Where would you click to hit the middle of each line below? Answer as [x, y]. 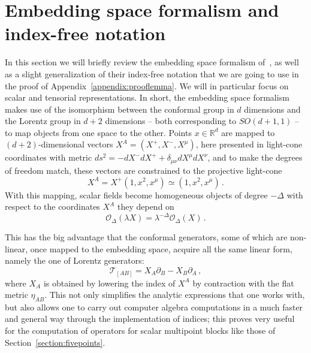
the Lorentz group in [43, 121]
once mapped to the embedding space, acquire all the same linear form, [161, 248]
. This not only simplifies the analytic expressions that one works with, [175, 295]
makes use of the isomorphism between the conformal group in [120, 109]
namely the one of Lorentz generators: [75, 260]
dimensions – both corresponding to [171, 121]
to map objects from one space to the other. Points [98, 132]
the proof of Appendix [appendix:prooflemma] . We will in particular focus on [147, 85]
